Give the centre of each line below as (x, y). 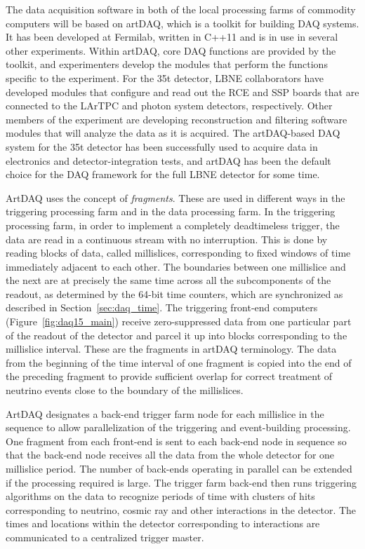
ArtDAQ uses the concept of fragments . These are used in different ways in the (175, 197)
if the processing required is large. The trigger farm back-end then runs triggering (181, 482)
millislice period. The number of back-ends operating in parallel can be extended (179, 468)
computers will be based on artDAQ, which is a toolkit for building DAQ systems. (182, 23)
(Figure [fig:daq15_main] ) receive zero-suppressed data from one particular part (179, 321)
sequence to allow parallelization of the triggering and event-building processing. (178, 427)
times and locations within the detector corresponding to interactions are (163, 523)
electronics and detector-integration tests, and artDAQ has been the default (168, 160)
